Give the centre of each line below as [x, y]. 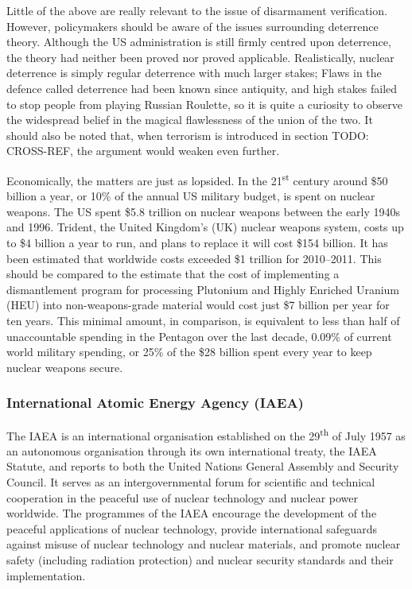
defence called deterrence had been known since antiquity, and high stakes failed [202, 88]
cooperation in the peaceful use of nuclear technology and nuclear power [183, 497]
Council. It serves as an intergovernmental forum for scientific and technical [191, 481]
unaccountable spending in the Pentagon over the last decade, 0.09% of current [199, 336]
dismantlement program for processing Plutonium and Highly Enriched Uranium [203, 289]
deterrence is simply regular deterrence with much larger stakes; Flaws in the [194, 73]
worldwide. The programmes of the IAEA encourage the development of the [192, 513]
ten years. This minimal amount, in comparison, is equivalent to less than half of [203, 320]
